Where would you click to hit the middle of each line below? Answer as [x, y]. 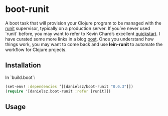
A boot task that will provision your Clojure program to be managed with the [83, 23]
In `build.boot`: [20, 77]
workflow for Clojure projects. [36, 49]
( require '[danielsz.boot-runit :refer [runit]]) [58, 91]
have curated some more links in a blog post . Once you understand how [79, 39]
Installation [23, 65]
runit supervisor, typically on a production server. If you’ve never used [78, 28]
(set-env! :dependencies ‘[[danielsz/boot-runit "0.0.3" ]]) [69, 86]
